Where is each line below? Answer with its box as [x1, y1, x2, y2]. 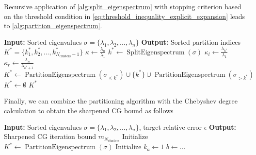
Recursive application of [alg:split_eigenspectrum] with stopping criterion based [4, 1, 241, 11]
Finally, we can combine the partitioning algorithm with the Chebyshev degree [4, 96, 238, 106]
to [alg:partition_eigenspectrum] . [4, 20, 102, 31]
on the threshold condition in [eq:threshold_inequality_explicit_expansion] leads [4, 11, 245, 21]
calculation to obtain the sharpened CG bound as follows [4, 105, 174, 116]
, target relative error [139, 121, 202, 132]
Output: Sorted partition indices [141, 36, 241, 47]
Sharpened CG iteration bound [4, 131, 96, 141]
